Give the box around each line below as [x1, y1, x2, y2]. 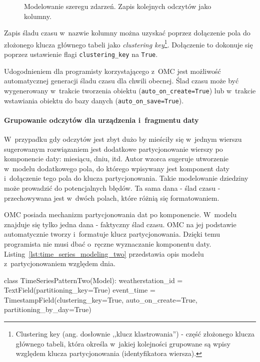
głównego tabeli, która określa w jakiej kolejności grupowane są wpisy [15, 338, 230, 349]
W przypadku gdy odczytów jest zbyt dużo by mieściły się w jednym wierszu [4, 133, 242, 144]
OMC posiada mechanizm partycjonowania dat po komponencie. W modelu [4, 209, 237, 220]
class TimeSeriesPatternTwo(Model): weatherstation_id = [4, 275, 183, 285]
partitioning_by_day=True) [4, 304, 91, 315]
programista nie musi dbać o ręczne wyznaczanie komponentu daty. [4, 238, 211, 249]
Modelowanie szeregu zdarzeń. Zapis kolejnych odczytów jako [24, 1, 211, 11]
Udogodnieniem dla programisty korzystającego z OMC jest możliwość [4, 65, 221, 76]
